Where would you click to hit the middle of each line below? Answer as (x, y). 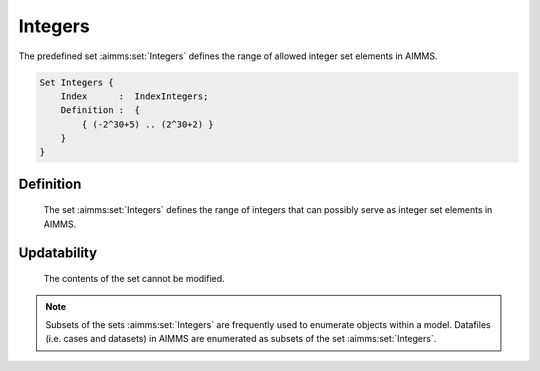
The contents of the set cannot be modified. (134, 279)
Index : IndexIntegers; (134, 96)
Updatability (58, 252)
